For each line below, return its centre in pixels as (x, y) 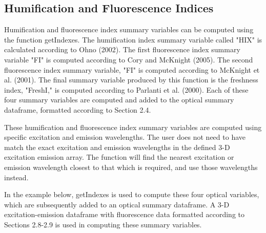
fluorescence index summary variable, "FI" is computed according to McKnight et (132, 69)
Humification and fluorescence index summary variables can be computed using (129, 29)
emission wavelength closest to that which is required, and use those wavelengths (131, 167)
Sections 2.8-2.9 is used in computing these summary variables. (103, 224)
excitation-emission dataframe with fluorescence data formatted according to (124, 214)
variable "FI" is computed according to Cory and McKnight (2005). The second (129, 59)
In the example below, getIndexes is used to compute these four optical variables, (132, 194)
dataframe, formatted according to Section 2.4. (78, 109)
